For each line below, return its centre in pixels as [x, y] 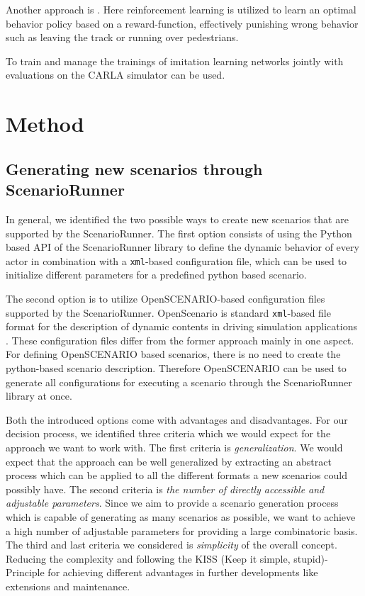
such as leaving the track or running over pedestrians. [122, 37]
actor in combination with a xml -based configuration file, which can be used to [176, 260]
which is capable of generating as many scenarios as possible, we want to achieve [181, 516]
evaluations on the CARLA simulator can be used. [116, 75]
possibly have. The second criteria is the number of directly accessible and [165, 489]
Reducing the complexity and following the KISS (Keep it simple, [148, 558]
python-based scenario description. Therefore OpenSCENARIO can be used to [176, 368]
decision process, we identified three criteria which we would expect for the [168, 433]
